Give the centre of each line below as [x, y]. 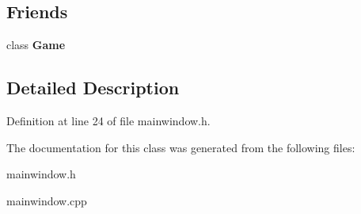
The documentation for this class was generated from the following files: [181, 147]
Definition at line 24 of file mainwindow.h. [108, 120]
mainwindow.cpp [47, 200]
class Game [36, 45]
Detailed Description [93, 88]
